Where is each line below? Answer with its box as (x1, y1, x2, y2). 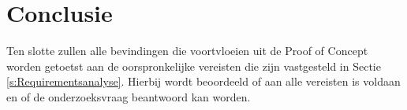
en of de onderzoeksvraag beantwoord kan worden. (6, 88, 251, 104)
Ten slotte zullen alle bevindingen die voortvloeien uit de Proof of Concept (6, 42, 368, 59)
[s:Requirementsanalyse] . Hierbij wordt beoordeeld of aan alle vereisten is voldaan (6, 73, 401, 90)
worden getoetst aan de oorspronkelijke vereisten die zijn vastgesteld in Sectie (6, 57, 381, 74)
